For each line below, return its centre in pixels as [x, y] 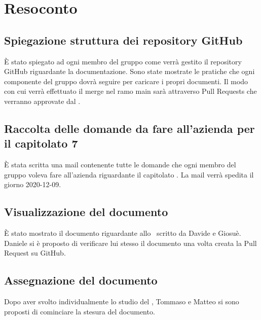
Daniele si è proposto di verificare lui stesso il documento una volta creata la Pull [130, 243]
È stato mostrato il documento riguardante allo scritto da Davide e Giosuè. [123, 233]
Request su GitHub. [35, 253]
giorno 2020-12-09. [33, 184]
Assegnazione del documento [81, 280]
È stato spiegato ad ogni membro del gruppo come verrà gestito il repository [123, 61]
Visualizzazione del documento [86, 212]
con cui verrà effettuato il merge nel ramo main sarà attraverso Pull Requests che [130, 91]
